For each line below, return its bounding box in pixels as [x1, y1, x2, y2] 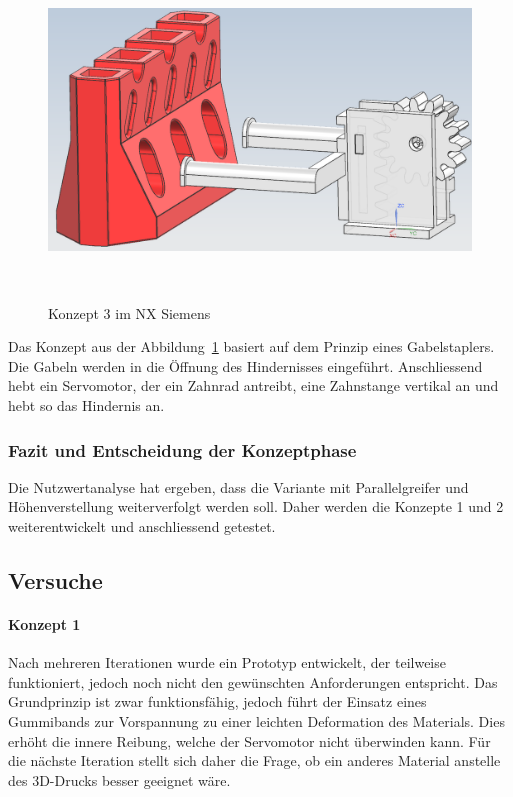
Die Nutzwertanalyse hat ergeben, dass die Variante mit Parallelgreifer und [8, 476, 469, 497]
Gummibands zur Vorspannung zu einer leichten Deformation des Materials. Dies [8, 710, 505, 731]
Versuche [8, 565, 103, 596]
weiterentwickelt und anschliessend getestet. [8, 516, 276, 537]
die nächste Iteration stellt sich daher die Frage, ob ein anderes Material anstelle [8, 750, 501, 771]
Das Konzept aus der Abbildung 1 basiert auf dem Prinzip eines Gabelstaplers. [8, 336, 495, 357]
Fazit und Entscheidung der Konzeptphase [8, 437, 357, 462]
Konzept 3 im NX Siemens [48, 302, 211, 323]
